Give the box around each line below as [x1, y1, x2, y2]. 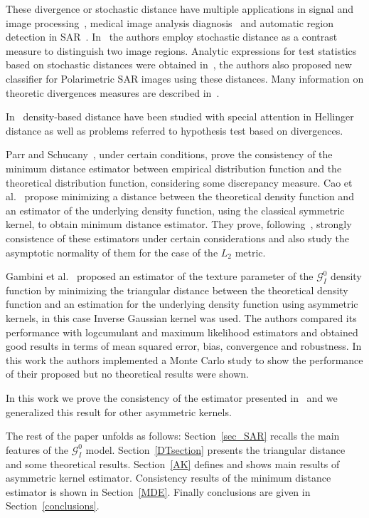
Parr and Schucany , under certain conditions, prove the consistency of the [6, 147, 333, 162]
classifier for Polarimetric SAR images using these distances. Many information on [6, 71, 364, 86]
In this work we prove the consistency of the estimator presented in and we [6, 390, 338, 405]
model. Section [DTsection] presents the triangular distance [85, 442, 346, 457]
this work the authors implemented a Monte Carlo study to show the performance [6, 352, 363, 367]
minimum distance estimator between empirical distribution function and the [6, 160, 342, 175]
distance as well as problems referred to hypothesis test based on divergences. [6, 123, 343, 138]
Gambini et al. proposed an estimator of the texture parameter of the [6, 269, 314, 284]
